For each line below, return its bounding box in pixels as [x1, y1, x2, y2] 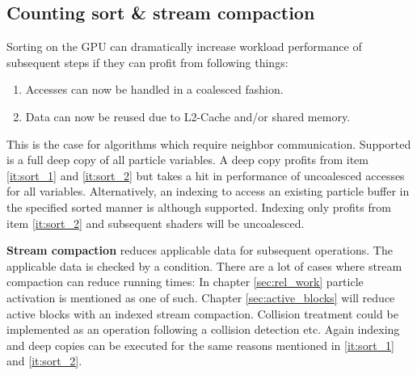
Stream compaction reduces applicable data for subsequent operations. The [6, 242, 393, 259]
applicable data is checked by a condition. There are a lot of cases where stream [6, 257, 402, 274]
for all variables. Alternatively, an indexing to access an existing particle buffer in [6, 183, 410, 200]
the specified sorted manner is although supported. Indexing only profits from [6, 198, 391, 215]
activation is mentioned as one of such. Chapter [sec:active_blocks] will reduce [6, 289, 395, 305]
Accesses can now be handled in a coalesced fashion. [25, 81, 284, 98]
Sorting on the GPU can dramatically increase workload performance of [6, 38, 362, 55]
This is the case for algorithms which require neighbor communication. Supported [6, 135, 411, 152]
